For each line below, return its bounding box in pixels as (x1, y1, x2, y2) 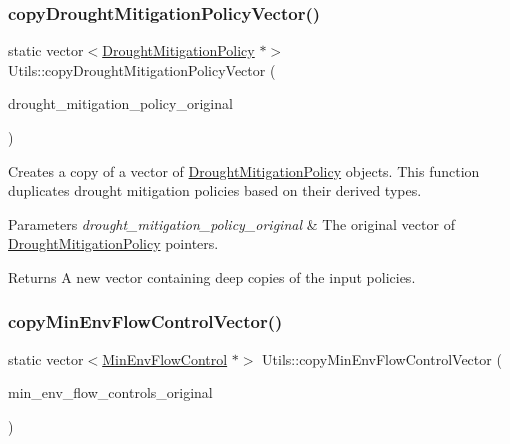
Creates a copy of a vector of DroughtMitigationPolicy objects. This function (8, 160, 480, 181)
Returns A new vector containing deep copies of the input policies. (8, 266, 416, 287)
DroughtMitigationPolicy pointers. (8, 233, 219, 254)
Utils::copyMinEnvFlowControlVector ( (262, 348, 502, 369)
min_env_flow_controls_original (8, 382, 213, 403)
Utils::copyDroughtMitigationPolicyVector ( (8, 59, 276, 80)
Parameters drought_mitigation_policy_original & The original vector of (8, 213, 455, 234)
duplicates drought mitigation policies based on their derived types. (8, 180, 422, 201)
